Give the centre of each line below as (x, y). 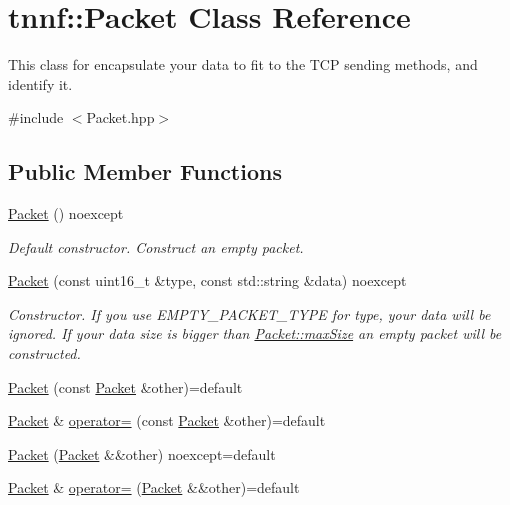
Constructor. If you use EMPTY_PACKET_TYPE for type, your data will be (249, 313)
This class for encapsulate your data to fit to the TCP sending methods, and (243, 64)
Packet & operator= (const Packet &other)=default (167, 420)
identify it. (40, 83)
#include (36, 117)
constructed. (44, 353)
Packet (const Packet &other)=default (125, 386)
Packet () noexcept (66, 213)
